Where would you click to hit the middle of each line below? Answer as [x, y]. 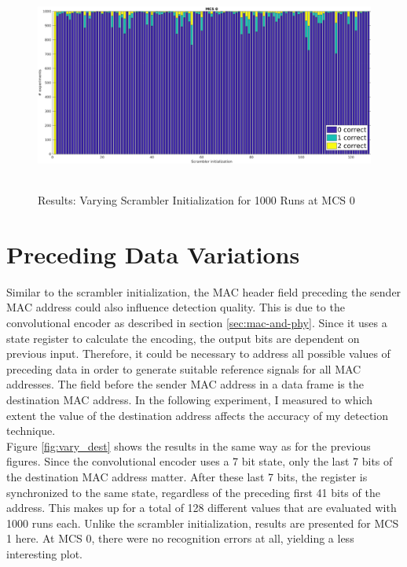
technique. [31, 431]
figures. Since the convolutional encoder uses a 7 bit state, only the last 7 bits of [200, 461]
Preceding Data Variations [153, 254]
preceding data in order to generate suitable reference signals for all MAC [184, 368]
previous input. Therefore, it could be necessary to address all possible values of [198, 353]
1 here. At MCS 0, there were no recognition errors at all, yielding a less [180, 538]
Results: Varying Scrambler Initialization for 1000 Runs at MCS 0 [196, 200]
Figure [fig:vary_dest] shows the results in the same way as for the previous [189, 445]
